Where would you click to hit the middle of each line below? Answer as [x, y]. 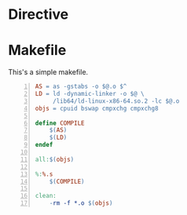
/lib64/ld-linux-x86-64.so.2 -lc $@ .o [116, 101]
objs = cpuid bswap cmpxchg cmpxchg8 [97, 108]
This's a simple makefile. [48, 72]
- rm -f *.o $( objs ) [81, 203]
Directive [38, 15]
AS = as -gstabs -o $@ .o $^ [81, 87]
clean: [46, 196]
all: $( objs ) [55, 159]
